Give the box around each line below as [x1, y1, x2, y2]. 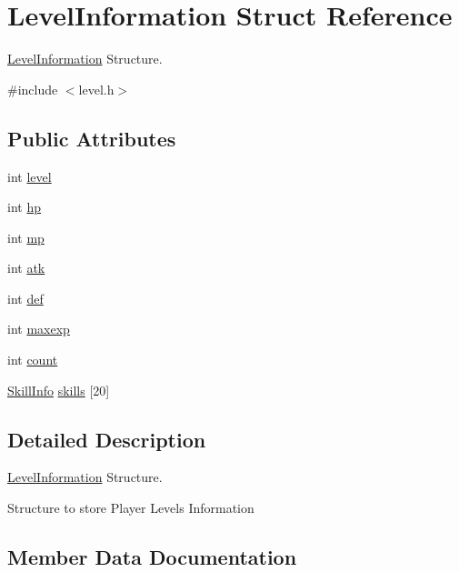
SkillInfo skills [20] [7, 380, 110, 399]
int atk [7, 258, 45, 277]
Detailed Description [7, 425, 206, 453]
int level [7, 166, 52, 186]
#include [7, 79, 58, 98]
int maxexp [7, 319, 70, 338]
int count [7, 350, 58, 369]
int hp [7, 197, 41, 216]
